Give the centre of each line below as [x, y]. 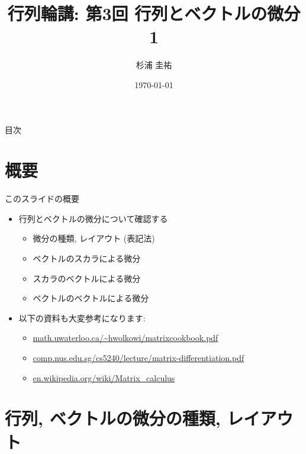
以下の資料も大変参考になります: [82, 318]
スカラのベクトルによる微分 [87, 278]
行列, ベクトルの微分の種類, [113, 418]
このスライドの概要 [42, 199]
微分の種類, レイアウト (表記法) [94, 238]
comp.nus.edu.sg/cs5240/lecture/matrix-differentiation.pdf [138, 357]
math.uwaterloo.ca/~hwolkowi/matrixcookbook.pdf [125, 338]
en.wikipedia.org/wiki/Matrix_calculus [104, 377]
